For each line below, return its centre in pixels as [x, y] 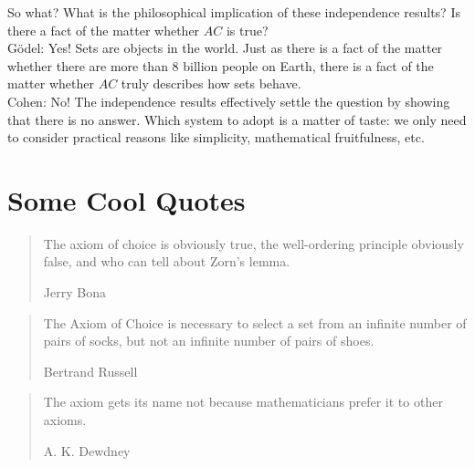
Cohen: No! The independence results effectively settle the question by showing [229, 101]
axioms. [65, 420]
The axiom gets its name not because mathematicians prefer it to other [243, 402]
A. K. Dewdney [87, 450]
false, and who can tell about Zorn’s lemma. [167, 261]
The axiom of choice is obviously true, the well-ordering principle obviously [253, 243]
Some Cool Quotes [127, 199]
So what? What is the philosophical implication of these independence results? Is [234, 12]
